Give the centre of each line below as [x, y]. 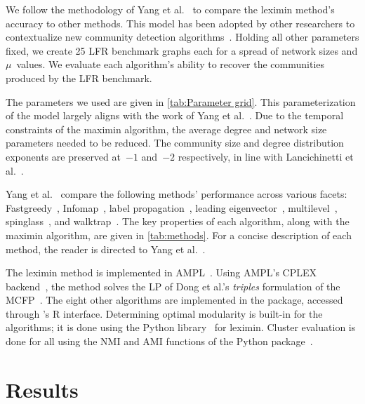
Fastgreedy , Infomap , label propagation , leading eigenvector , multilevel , [172, 207]
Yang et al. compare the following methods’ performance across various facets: [177, 194]
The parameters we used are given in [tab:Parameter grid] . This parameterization [181, 101]
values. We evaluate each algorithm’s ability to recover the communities [171, 64]
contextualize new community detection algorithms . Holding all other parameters [182, 37]
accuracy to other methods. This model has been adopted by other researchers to [180, 23]
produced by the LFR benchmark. [79, 78]
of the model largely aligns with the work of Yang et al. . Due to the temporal [175, 115]
